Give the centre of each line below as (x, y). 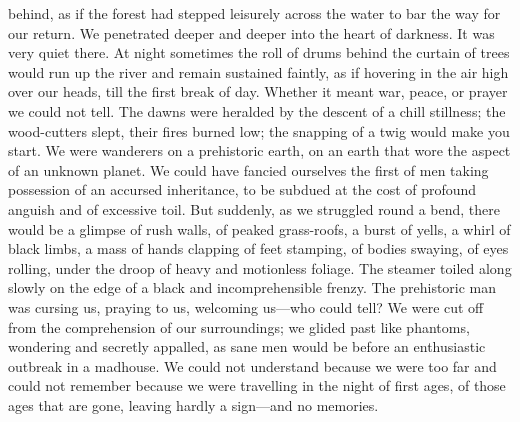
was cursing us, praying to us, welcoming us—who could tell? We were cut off (246, 306)
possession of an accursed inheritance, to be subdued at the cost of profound (242, 189)
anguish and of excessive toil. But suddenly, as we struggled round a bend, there (254, 208)
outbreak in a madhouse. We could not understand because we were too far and (252, 365)
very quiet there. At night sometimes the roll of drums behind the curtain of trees (259, 52)
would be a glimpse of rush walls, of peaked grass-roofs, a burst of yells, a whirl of (259, 228)
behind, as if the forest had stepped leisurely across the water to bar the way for (254, 13)
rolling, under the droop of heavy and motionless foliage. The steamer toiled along (260, 267)
